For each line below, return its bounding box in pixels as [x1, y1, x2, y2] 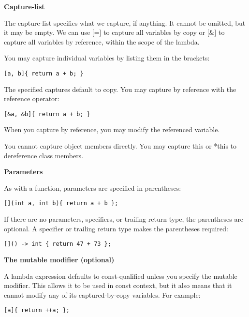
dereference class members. [4, 150, 84, 160]
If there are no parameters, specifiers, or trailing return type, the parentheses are [4, 214, 244, 224]
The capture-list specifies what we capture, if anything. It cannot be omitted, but [4, 17, 246, 28]
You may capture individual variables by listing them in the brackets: [4, 53, 210, 63]
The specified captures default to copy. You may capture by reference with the [4, 84, 236, 94]
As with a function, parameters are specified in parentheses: [4, 182, 181, 193]
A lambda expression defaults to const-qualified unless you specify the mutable [4, 271, 237, 281]
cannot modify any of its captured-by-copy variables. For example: [4, 289, 201, 300]
